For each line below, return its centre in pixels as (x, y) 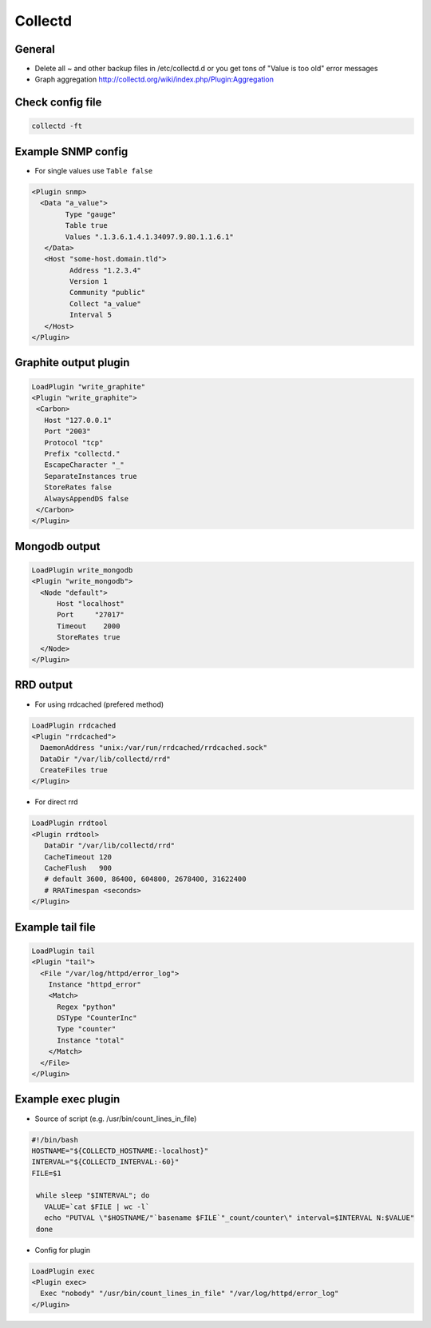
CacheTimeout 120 (78, 857)
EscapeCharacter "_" (85, 465)
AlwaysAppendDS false (87, 498)
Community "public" (107, 293)
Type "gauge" (91, 214)
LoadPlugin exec (63, 1271)
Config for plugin (63, 1250)
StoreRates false (78, 487)
